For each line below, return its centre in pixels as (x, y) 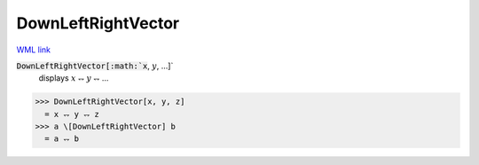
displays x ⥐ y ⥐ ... (74, 78)
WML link (34, 50)
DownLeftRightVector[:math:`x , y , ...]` (95, 66)
